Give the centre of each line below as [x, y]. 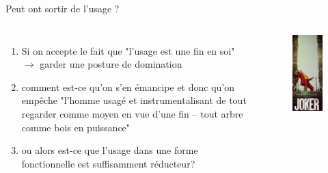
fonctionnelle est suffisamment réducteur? [108, 163]
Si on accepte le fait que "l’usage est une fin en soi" [128, 50]
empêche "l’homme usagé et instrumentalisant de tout [134, 100]
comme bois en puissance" [76, 127]
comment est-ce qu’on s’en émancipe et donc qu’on [128, 86]
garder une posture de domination [111, 64]
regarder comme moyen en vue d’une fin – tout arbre [132, 113]
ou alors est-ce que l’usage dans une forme [110, 150]
